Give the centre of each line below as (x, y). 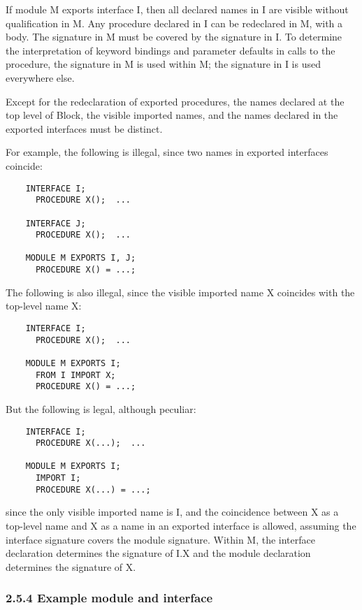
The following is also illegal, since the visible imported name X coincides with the (180, 292)
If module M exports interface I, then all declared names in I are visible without (177, 9)
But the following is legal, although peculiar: (101, 408)
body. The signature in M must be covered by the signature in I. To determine (174, 37)
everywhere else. (40, 77)
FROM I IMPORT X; (75, 375)
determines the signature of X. (71, 566)
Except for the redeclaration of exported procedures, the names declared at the (175, 101)
